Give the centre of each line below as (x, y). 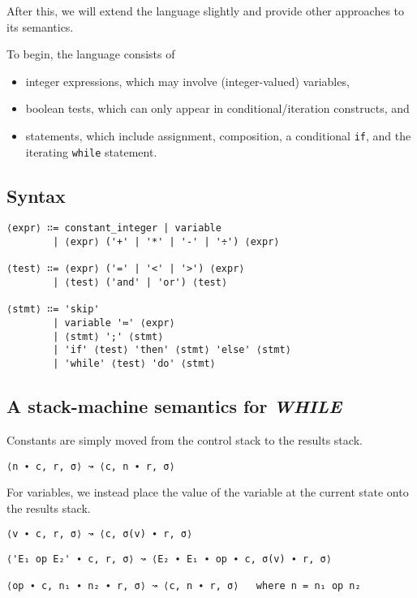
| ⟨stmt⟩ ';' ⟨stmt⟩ (108, 336)
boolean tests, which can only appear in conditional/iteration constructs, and (217, 108)
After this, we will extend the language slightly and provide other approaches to (206, 11)
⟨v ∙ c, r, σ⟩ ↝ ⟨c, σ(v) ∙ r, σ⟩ (100, 534)
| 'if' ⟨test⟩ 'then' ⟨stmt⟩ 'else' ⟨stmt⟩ (172, 350)
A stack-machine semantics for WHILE (174, 406)
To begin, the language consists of (91, 54)
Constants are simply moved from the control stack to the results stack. (185, 439)
